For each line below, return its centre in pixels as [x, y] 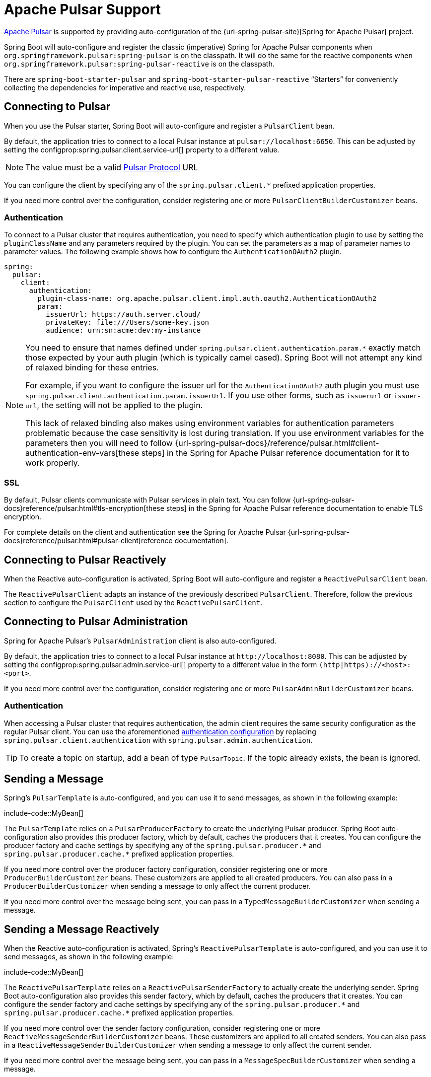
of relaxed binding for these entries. [92, 368]
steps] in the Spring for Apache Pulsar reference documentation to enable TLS [294, 508]
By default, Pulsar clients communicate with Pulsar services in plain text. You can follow [147, 500]
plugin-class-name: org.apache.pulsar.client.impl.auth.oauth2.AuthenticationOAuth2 [207, 299]
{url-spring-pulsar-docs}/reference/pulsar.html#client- [277, 443]
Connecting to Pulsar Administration [96, 622]
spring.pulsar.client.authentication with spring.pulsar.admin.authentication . [158, 740]
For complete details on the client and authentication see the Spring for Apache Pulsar [145, 532]
